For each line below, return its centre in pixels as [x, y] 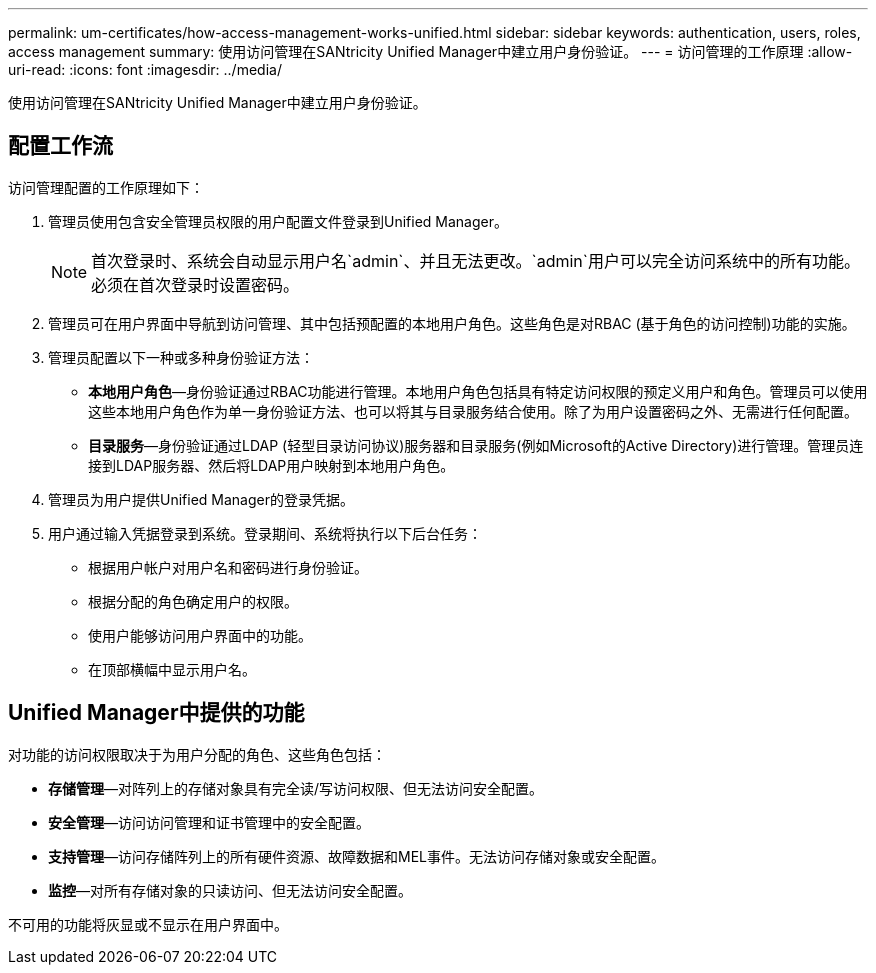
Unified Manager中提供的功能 [156, 713]
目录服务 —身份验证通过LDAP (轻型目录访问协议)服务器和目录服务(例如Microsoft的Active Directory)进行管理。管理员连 [476, 445]
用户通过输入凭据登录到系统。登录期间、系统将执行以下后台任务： [265, 533]
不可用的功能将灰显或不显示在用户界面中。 [148, 924]
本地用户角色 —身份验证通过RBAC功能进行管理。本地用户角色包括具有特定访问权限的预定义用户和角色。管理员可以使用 [478, 391]
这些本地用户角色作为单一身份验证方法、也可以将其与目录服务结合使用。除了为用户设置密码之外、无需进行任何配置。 [473, 411]
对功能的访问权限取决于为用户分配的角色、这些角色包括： [197, 754]
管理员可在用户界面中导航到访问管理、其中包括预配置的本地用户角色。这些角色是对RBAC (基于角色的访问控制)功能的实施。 [452, 323]
